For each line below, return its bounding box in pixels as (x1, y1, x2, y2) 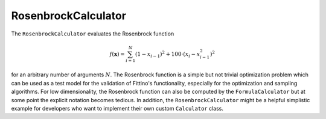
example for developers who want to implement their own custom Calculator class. (11, 105, 223, 112)
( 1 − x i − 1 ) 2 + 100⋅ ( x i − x (135, 50, 200, 59)
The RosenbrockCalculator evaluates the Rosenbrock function (11, 30, 174, 37)
